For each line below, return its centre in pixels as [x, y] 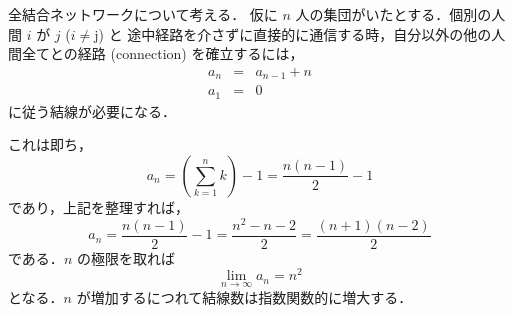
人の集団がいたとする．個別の [393, 14]
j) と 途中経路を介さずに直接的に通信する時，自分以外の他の [293, 33]
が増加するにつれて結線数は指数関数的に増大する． [244, 296]
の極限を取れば [125, 257]
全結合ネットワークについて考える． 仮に [143, 14]
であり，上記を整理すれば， [98, 206]
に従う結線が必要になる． [92, 110]
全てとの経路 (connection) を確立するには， [162, 53]
